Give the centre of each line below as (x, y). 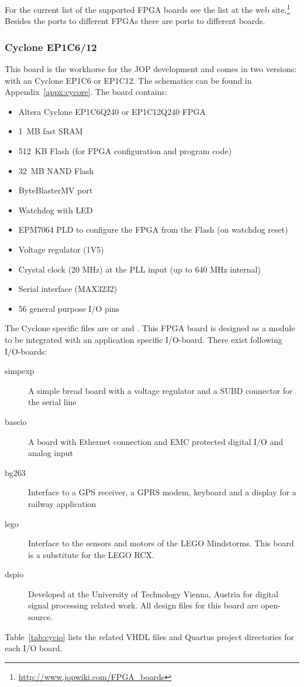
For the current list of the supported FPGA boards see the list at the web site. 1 (148, 8)
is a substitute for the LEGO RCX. (91, 554)
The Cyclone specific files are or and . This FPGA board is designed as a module (150, 328)
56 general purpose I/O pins (69, 308)
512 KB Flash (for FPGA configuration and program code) (125, 151)
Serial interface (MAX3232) (68, 289)
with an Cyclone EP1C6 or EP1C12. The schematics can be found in (128, 80)
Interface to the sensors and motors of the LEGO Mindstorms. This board (161, 543)
